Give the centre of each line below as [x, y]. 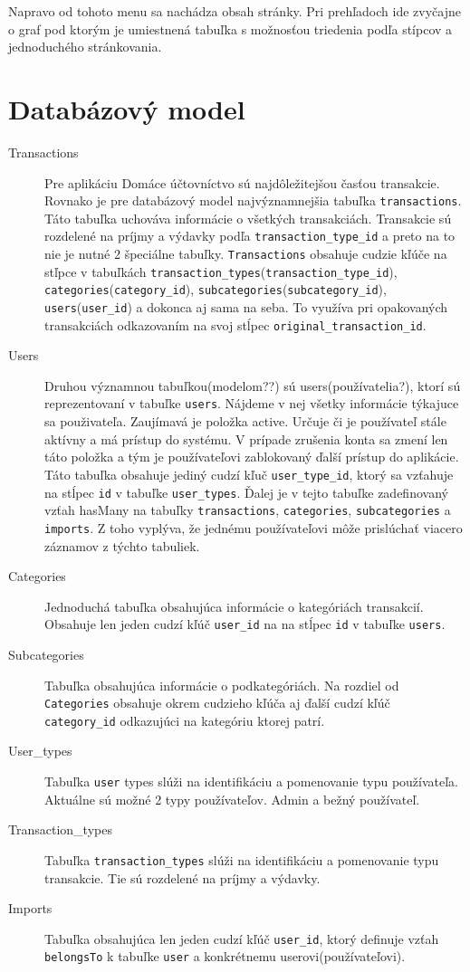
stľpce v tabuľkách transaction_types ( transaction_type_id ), [221, 271]
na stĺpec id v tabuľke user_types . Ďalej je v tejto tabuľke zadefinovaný [246, 492]
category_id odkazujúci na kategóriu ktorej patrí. [185, 720]
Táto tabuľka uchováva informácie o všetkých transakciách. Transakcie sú [248, 218]
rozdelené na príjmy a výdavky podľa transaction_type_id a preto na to [250, 236]
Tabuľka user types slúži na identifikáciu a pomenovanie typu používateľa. [252, 781]
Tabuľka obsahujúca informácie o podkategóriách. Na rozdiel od [222, 685]
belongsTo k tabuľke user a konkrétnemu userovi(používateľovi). [225, 956]
